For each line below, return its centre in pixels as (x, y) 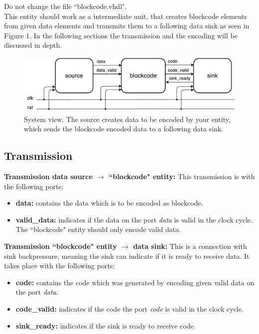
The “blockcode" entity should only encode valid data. (98, 229)
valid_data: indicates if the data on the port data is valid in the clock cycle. (134, 219)
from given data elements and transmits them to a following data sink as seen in (127, 26)
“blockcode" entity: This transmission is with (182, 176)
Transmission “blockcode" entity (61, 246)
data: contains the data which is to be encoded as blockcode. (109, 203)
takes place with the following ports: (60, 266)
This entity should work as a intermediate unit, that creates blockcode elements (126, 16)
